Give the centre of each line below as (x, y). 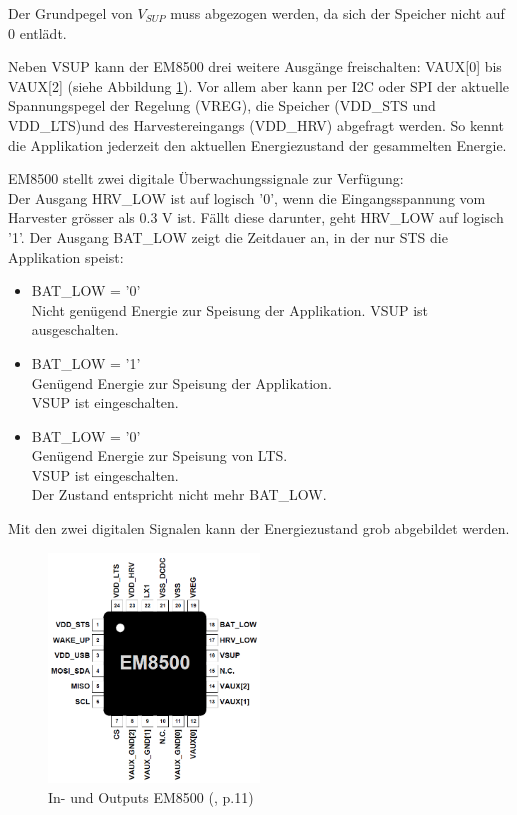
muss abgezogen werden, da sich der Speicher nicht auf (337, 13)
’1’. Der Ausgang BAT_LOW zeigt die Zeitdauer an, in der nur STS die (228, 236)
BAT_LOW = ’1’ (86, 362)
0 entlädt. (37, 32)
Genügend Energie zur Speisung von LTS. (159, 455)
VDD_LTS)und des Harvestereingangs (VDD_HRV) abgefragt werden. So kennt (256, 124)
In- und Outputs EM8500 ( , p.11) (151, 796)
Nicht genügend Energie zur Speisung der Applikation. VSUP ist (230, 309)
